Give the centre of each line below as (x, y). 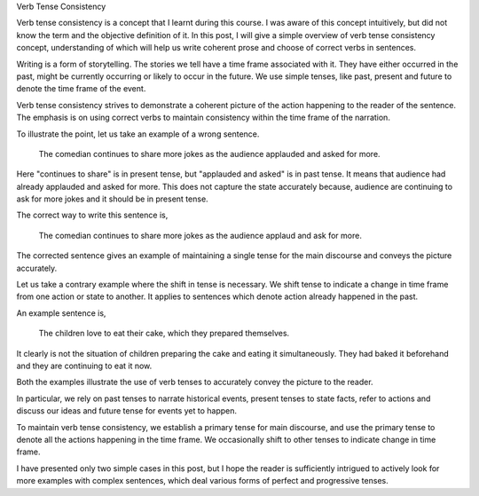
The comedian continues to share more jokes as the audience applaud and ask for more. (200, 235)
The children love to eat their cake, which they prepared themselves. (164, 334)
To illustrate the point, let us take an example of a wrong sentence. (138, 134)
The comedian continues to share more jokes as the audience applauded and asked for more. (209, 154)
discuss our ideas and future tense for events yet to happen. (127, 411)
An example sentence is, (61, 313)
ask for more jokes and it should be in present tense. (112, 199)
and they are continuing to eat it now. (84, 366)
